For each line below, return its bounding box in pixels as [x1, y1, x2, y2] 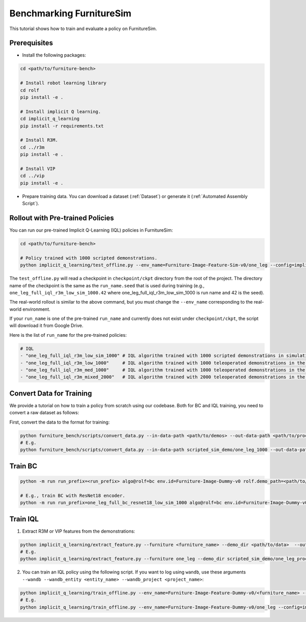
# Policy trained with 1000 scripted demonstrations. [20, 255, 158, 261]
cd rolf [20, 87, 39, 93]
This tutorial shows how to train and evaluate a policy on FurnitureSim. [9, 26, 158, 32]
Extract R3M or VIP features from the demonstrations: [22, 528, 135, 534]
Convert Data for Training [9, 389, 92, 397]
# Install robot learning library [20, 80, 107, 86]
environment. [22, 306, 50, 312]
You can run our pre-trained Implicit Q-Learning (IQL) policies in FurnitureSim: [9, 227, 173, 233]
